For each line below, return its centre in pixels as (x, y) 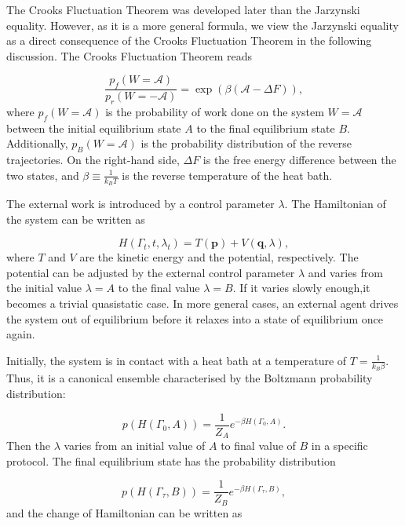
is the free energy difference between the (299, 160)
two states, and (43, 175)
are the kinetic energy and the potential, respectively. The (219, 257)
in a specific (339, 446)
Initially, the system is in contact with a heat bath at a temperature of (177, 360)
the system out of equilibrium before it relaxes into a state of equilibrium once (195, 318)
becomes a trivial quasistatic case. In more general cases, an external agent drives (202, 303)
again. (21, 334)
